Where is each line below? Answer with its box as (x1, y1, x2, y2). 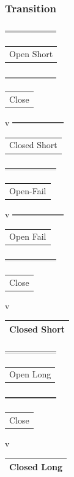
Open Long (9, 368, 51, 380)
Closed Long (9, 460, 62, 473)
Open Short (9, 47, 53, 60)
